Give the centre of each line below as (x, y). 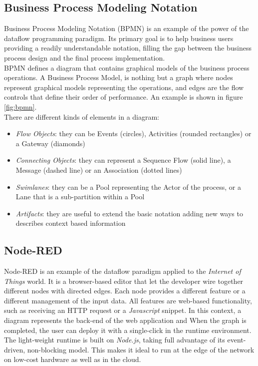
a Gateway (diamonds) (50, 143)
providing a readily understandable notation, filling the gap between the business (128, 48)
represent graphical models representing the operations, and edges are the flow (124, 87)
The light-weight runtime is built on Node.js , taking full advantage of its (115, 340)
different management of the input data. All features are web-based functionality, (128, 300)
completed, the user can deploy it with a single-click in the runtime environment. (128, 330)
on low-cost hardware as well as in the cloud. (73, 359)
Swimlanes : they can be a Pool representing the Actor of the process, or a (129, 187)
